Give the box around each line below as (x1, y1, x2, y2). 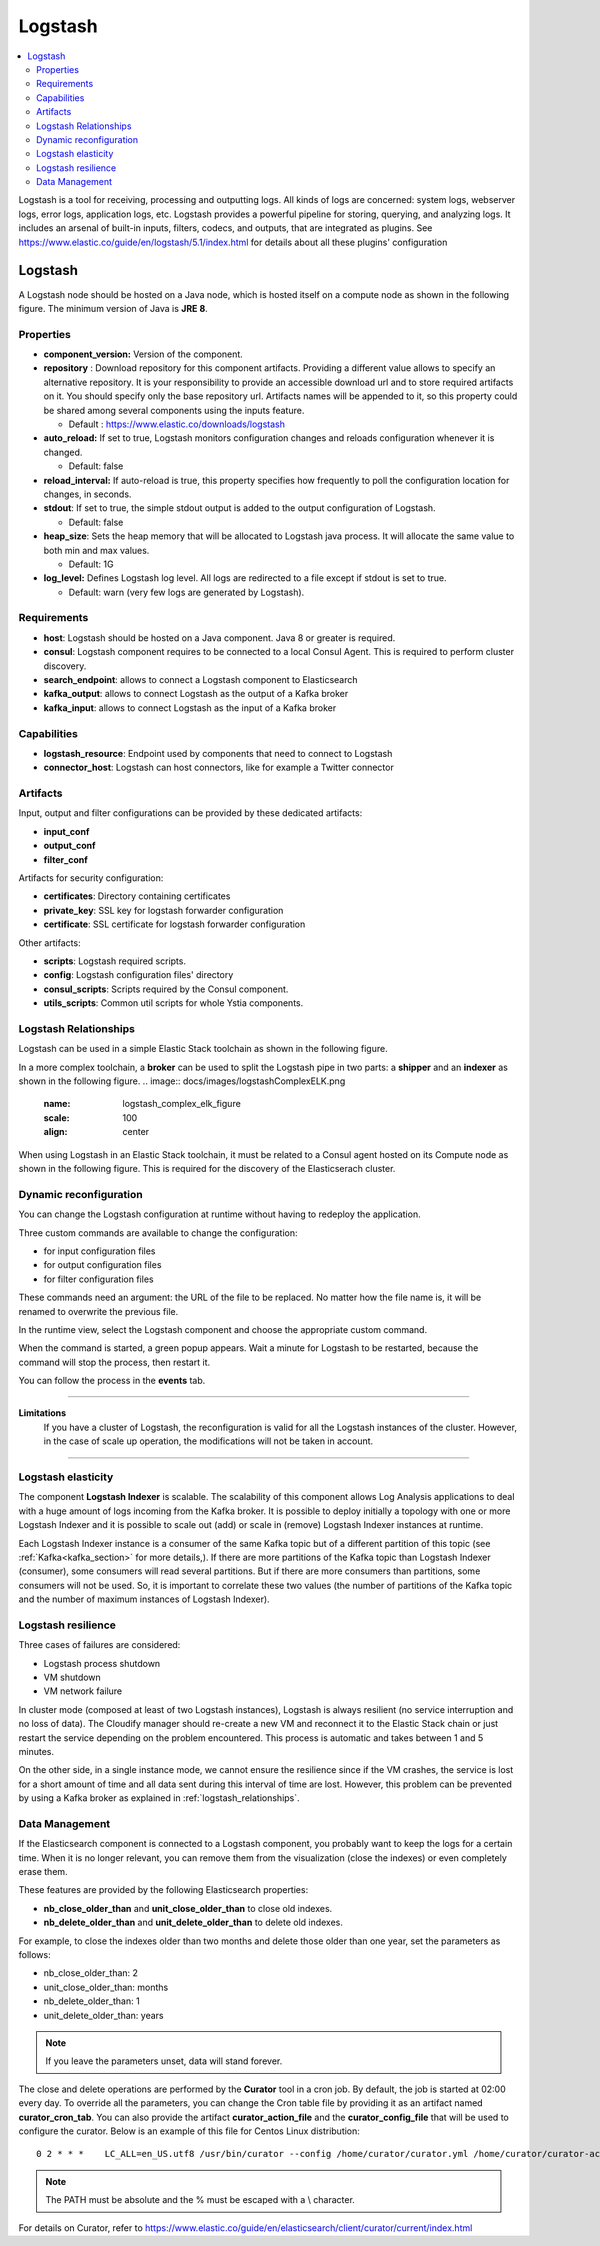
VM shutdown (43, 1671, 102, 1684)
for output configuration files (43, 1259, 162, 1271)
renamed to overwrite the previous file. (18, 1305, 179, 1317)
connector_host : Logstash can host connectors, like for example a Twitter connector (43, 761, 394, 774)
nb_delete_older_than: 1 (43, 1995, 140, 2007)
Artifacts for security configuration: (18, 872, 164, 884)
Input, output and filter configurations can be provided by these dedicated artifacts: (18, 807, 363, 819)
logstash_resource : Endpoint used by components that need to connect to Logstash (43, 747, 393, 759)
